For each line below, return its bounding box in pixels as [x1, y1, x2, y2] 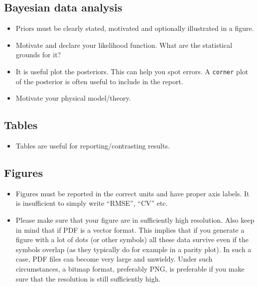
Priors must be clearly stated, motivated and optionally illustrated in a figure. [15, 23, 254, 33]
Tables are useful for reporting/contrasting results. [15, 141, 170, 151]
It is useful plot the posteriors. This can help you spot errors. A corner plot [15, 66, 249, 76]
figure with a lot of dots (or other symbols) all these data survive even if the [15, 234, 249, 245]
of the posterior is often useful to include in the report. [15, 76, 183, 86]
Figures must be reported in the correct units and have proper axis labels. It [15, 188, 250, 198]
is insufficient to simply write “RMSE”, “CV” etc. [15, 198, 168, 208]
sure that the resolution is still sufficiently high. [15, 273, 161, 284]
